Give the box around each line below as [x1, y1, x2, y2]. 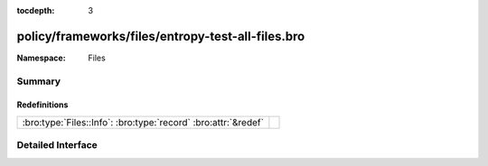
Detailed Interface [16, 139, 99, 152]
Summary [16, 75, 61, 88]
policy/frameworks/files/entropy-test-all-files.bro [16, 28, 305, 44]
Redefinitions [16, 99, 69, 110]
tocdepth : [16, 5, 55, 15]
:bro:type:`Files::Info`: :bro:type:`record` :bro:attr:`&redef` [22, 115, 264, 128]
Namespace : [16, 52, 67, 63]
